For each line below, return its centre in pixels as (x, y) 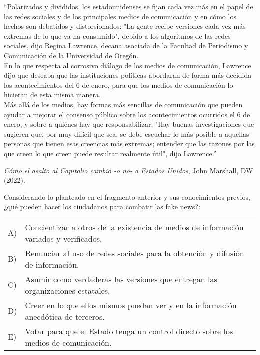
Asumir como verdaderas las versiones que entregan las (121, 279)
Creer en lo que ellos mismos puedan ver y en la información (131, 305)
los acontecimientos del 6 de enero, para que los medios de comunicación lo (119, 84)
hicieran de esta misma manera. (52, 94)
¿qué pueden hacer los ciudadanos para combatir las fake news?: (102, 207)
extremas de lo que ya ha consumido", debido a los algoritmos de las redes (117, 35)
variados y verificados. (64, 238)
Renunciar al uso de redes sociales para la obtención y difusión (135, 253)
